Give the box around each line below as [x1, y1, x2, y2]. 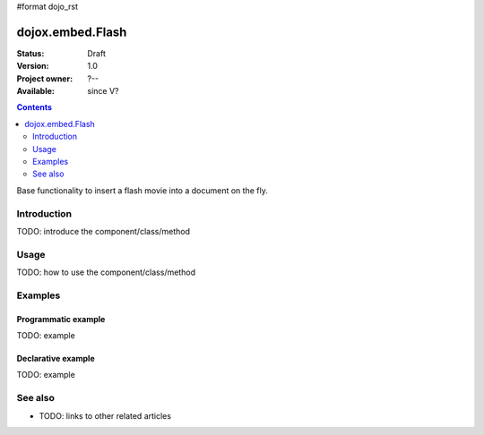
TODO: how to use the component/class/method [16, 267, 196, 277]
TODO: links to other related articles [39, 410, 172, 421]
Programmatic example [16, 313, 106, 324]
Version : [16, 61, 49, 72]
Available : [16, 86, 56, 97]
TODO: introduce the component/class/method [16, 226, 190, 236]
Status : [16, 47, 45, 58]
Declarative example [16, 354, 95, 364]
